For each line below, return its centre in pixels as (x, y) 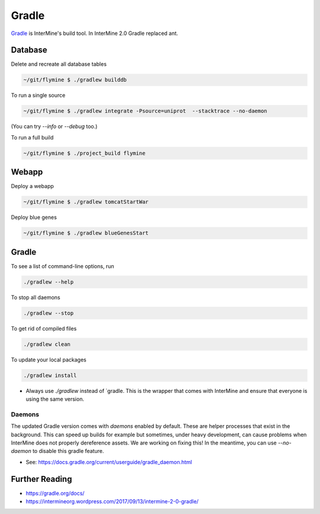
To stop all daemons (36, 297)
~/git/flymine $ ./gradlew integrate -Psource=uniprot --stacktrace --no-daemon (145, 111)
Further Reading (41, 479)
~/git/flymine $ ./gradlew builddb (75, 80)
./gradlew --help (49, 282)
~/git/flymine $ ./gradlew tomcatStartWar (86, 202)
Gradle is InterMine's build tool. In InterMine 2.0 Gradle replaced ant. (95, 33)
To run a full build (32, 137)
